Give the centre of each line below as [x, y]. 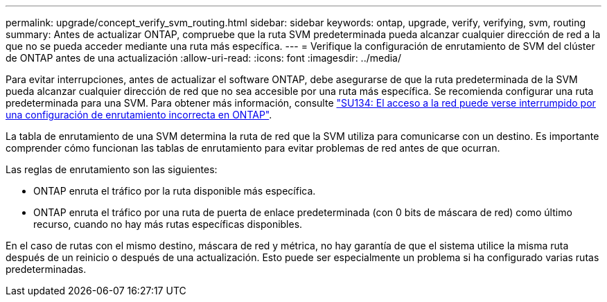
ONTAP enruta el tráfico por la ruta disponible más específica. [175, 191]
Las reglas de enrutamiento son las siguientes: [112, 169]
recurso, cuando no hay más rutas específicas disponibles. [168, 224]
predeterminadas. [46, 269]
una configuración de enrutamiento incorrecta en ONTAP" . [139, 115]
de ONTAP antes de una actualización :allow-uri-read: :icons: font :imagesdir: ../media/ [204, 58]
